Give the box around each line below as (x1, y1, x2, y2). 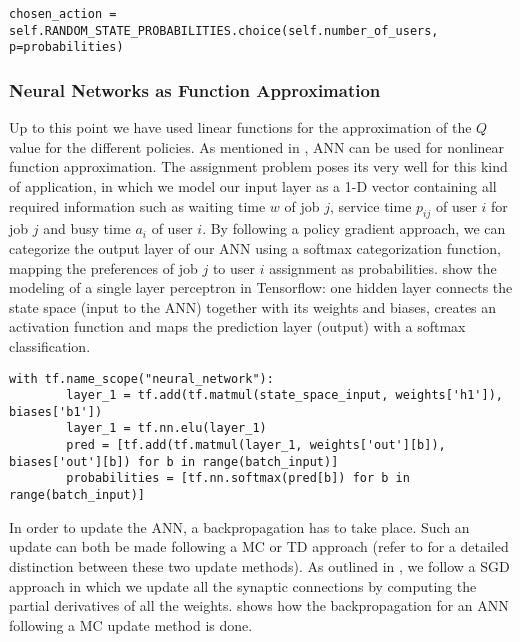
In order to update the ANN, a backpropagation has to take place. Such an (9, 516, 470, 537)
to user (212, 257, 255, 278)
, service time (330, 195, 412, 216)
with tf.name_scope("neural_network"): (9, 371, 274, 386)
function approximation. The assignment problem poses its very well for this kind (9, 156, 508, 177)
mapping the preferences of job (9, 257, 198, 278)
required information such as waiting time (9, 195, 266, 216)
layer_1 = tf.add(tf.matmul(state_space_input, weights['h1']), (66, 388, 503, 403)
